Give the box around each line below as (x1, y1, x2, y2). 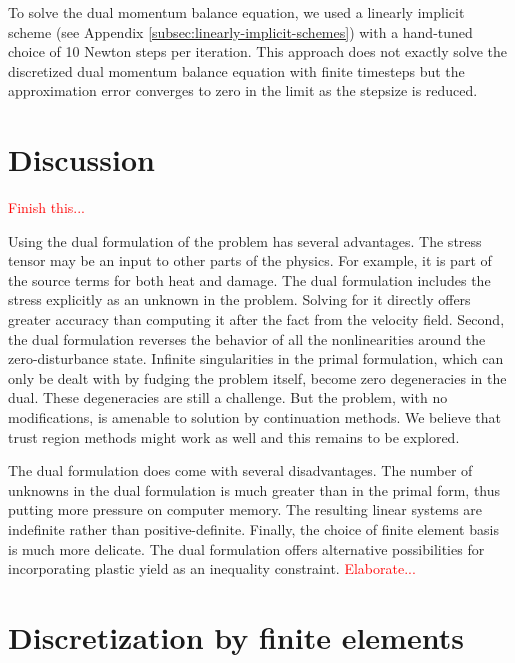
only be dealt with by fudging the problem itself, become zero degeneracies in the (8, 367, 507, 388)
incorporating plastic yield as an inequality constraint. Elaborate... (8, 558, 416, 579)
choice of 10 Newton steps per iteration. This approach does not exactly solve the (8, 41, 508, 62)
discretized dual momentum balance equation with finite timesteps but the (8, 60, 465, 81)
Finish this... (8, 197, 85, 218)
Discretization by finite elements (8, 616, 464, 657)
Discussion (8, 139, 155, 180)
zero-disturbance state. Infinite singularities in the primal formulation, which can (8, 348, 504, 369)
